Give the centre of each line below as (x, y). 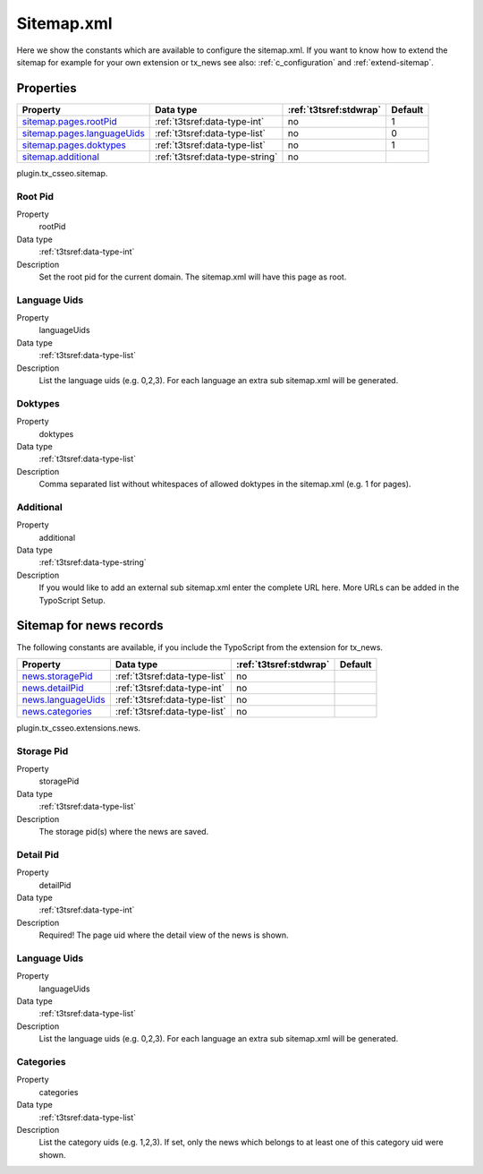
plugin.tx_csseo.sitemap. (62, 173)
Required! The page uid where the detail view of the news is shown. (164, 935)
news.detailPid (53, 688)
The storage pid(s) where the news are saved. (124, 831)
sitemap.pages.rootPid (70, 121)
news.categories (57, 711)
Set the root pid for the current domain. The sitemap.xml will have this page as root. (193, 277)
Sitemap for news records (90, 626)
